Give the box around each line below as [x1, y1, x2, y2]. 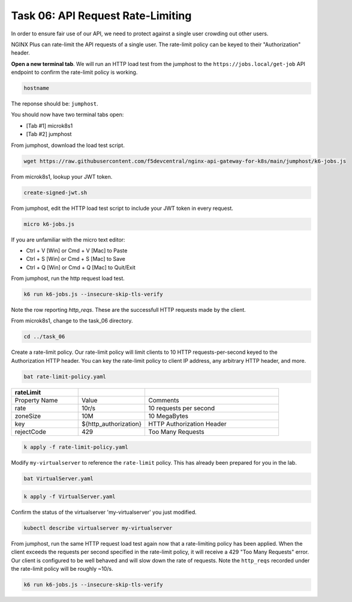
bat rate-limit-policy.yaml [23, 373, 106, 380]
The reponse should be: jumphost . [11, 100, 98, 107]
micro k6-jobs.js [23, 221, 75, 227]
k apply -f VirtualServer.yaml [23, 493, 116, 500]
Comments [148, 396, 179, 404]
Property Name [14, 396, 58, 404]
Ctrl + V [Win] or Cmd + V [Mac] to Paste [26, 246, 128, 254]
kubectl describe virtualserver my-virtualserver [23, 525, 173, 531]
